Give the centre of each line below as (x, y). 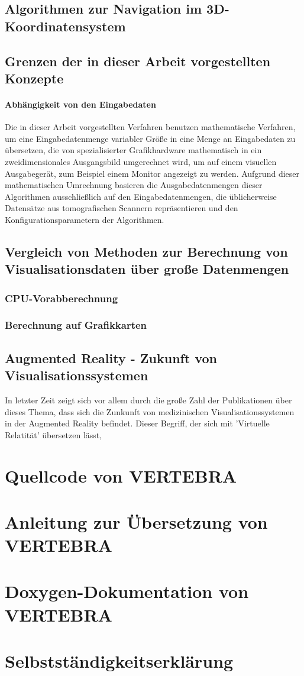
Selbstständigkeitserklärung (119, 661)
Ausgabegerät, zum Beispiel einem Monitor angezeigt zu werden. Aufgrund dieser (152, 173)
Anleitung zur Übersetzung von (136, 521)
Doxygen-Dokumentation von (127, 591)
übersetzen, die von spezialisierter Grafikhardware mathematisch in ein (133, 150)
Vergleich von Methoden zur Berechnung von (146, 251)
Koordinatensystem (65, 26)
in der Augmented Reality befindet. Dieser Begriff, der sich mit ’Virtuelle (137, 423)
